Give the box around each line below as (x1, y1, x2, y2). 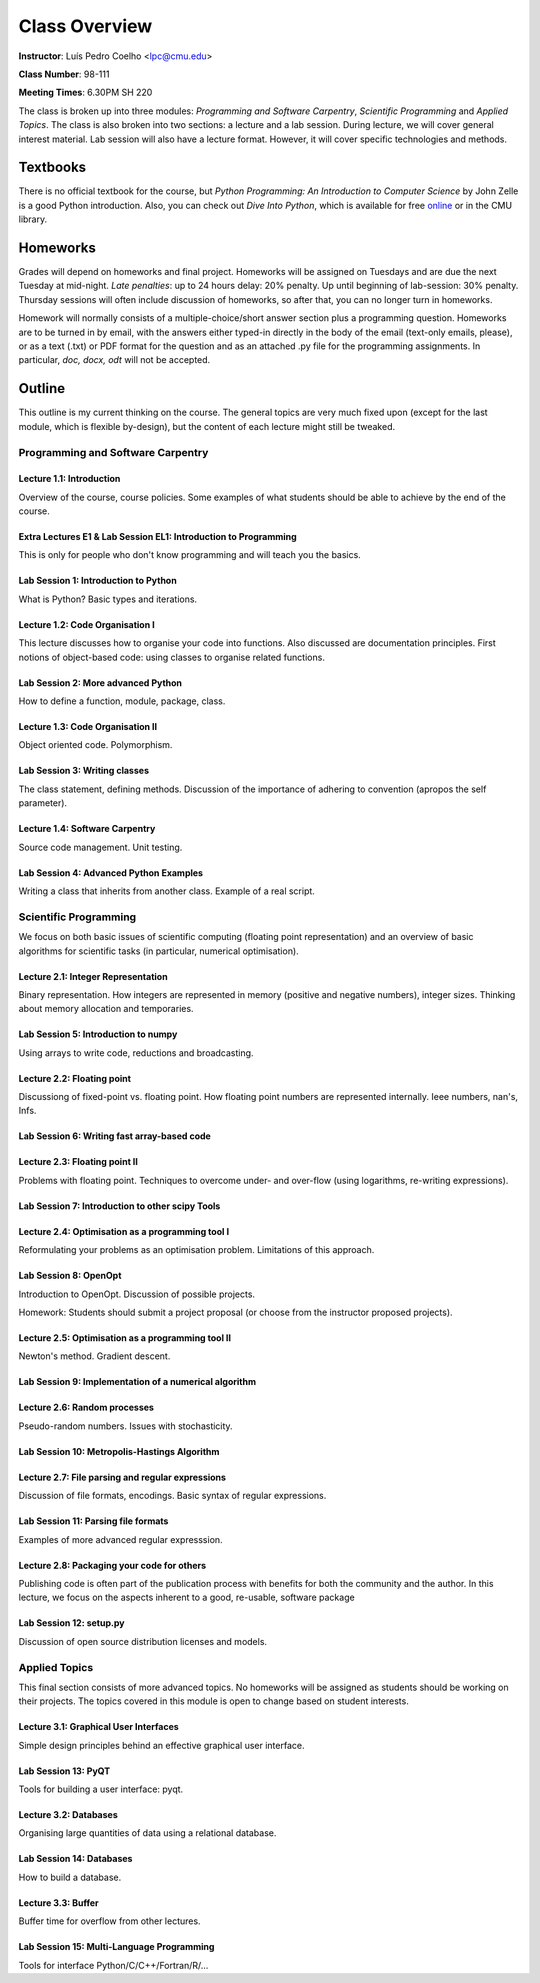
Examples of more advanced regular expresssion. (18, 1533, 224, 1545)
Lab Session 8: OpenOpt (18, 1270, 122, 1282)
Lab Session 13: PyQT (18, 1765, 111, 1777)
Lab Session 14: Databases (18, 1853, 133, 1865)
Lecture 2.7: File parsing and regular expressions (18, 1471, 227, 1483)
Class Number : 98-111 (18, 68, 110, 80)
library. (18, 213, 48, 225)
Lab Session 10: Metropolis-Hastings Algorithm (18, 1445, 220, 1457)
